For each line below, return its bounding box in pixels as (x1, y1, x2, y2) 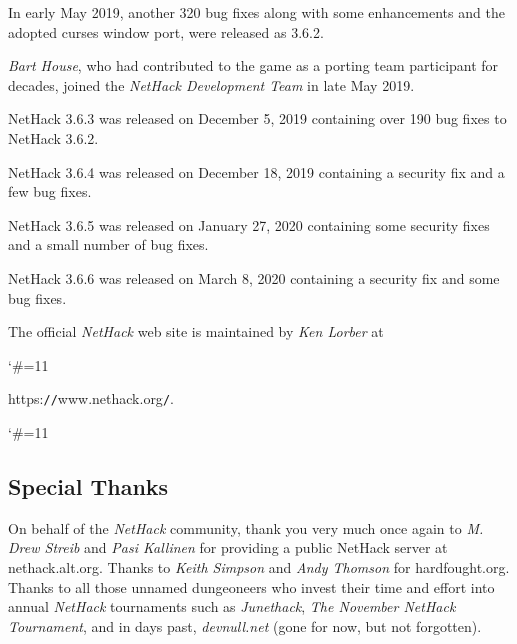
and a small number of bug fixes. (8, 234, 209, 255)
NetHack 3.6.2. (8, 127, 99, 148)
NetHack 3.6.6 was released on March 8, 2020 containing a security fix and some (8, 267, 500, 288)
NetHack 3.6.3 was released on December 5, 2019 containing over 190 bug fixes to (8, 108, 507, 129)
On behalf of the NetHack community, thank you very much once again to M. (8, 517, 484, 538)
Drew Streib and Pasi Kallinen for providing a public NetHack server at (8, 537, 448, 558)
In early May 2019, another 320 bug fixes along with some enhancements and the (8, 2, 505, 22)
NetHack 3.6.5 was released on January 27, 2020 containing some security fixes (8, 214, 490, 235)
